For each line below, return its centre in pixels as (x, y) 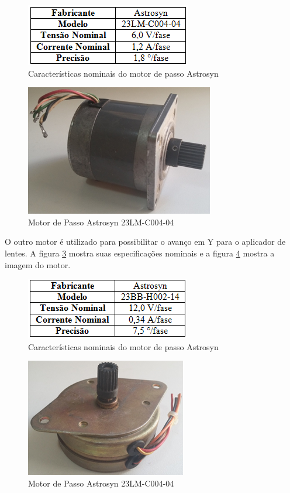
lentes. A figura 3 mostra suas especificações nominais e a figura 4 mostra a (140, 253)
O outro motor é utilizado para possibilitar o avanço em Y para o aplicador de (145, 242)
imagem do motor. (38, 264)
